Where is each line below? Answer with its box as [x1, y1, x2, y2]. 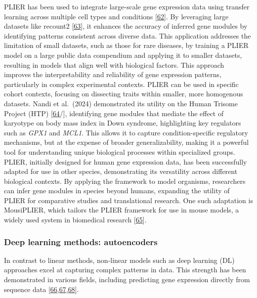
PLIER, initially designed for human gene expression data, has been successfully [4, 156, 247, 167]
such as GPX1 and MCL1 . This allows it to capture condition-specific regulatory [4, 127, 248, 137]
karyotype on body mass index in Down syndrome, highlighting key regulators [4, 118, 241, 128]
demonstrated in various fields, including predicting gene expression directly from [4, 274, 250, 285]
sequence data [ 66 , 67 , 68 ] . [4, 284, 79, 294]
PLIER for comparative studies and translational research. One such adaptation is [4, 195, 253, 205]
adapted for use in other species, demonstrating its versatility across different [4, 166, 238, 176]
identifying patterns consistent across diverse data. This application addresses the [4, 30, 251, 41]
